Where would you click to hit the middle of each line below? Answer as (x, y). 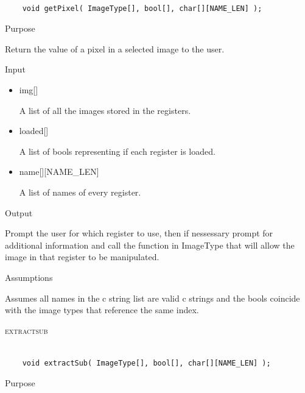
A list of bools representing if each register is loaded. (117, 151)
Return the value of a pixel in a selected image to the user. (115, 48)
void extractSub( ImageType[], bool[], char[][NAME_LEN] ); (146, 363)
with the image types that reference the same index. (102, 310)
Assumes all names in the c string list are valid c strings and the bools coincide (152, 298)
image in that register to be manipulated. (82, 257)
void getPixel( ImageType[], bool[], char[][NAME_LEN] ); (142, 8)
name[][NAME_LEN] (59, 172)
